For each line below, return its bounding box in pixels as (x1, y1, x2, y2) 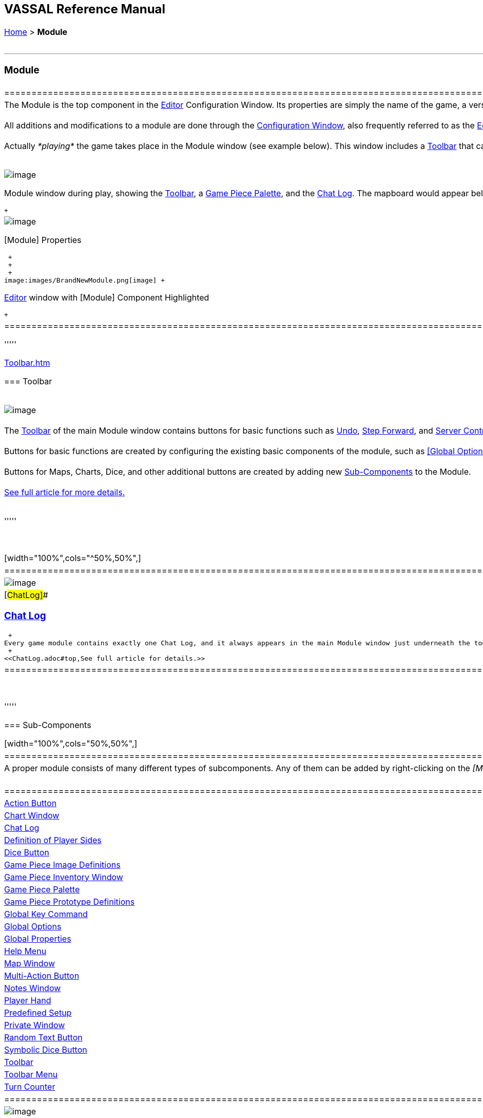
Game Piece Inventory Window (4, 871, 123, 882)
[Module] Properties (4, 235, 82, 246)
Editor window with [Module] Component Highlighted (4, 292, 209, 303)
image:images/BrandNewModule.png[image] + (4, 276, 165, 285)
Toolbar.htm (4, 358, 50, 368)
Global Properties (4, 933, 71, 944)
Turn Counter (4, 1081, 55, 1092)
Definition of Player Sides (4, 834, 102, 845)
